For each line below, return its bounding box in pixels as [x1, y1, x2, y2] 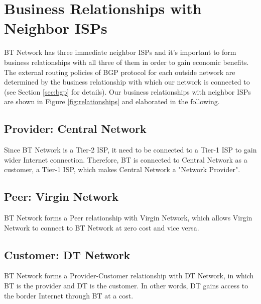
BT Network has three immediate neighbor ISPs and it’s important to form [4, 47, 236, 57]
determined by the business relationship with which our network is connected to [4, 77, 250, 87]
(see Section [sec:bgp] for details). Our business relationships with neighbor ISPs [4, 86, 251, 97]
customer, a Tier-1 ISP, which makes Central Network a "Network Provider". [4, 164, 240, 175]
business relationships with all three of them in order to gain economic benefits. [4, 56, 249, 67]
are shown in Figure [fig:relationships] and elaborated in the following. [4, 96, 220, 107]
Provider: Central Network [4, 121, 147, 136]
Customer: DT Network [4, 247, 130, 262]
